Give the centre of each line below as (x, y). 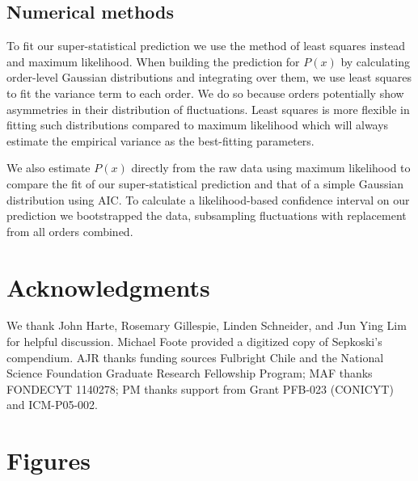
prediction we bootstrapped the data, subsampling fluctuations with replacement (207, 215)
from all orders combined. (70, 231)
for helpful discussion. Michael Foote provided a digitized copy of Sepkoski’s (194, 342)
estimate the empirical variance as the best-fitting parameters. (160, 140)
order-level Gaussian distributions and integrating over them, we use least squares (209, 77)
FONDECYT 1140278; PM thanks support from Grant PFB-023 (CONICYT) (200, 388)
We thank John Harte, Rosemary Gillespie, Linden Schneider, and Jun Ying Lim (207, 325)
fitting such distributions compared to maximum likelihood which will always (198, 125)
